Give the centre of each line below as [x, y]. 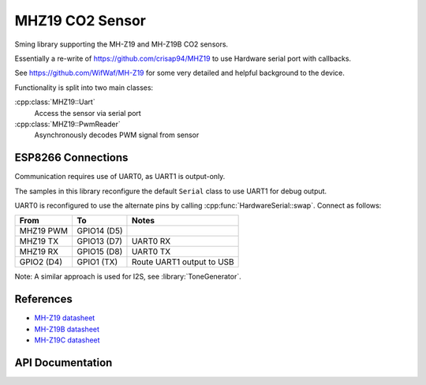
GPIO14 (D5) [99, 231]
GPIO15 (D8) [99, 252]
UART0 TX [151, 252]
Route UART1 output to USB [183, 262]
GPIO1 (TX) [97, 262]
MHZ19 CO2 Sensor [80, 21]
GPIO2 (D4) [41, 262]
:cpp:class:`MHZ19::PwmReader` [68, 124]
